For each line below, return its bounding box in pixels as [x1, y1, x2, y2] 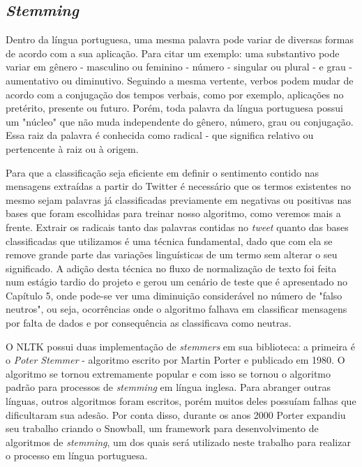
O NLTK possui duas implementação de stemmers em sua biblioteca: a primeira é [6, 339, 355, 353]
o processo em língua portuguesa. [6, 448, 148, 463]
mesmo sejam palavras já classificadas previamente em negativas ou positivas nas [6, 192, 352, 207]
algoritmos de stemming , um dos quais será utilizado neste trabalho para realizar [6, 434, 351, 449]
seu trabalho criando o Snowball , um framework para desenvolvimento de [6, 421, 319, 436]
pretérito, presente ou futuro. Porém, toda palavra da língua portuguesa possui [6, 101, 343, 115]
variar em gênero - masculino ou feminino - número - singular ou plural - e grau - [6, 59, 353, 74]
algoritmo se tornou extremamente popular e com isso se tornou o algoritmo [6, 366, 331, 380]
